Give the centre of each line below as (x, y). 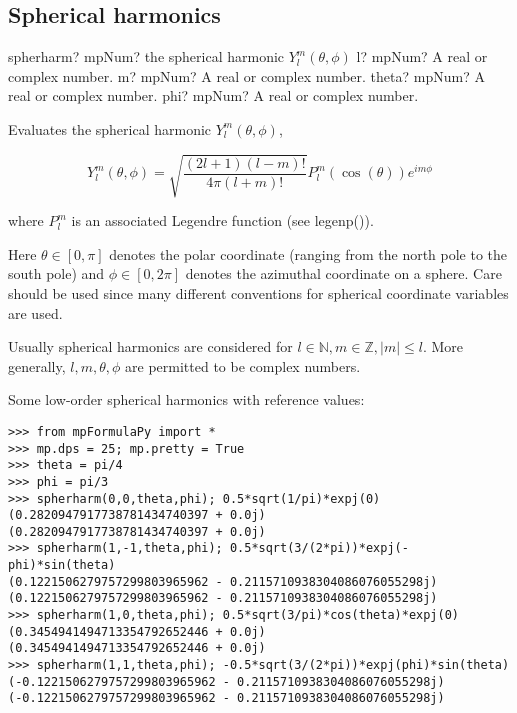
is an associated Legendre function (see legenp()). (222, 220)
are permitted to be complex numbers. (243, 365)
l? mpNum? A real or (422, 56)
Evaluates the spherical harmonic (110, 128)
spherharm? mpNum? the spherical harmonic (146, 56)
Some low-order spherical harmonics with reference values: (186, 399)
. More (443, 346)
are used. (35, 312)
